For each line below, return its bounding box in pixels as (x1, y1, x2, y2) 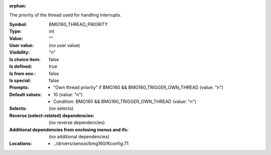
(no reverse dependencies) (49, 119, 105, 125)
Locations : (9, 140, 32, 146)
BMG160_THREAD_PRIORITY (49, 21, 108, 27)
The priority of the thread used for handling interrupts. (9, 12, 121, 18)
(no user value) (49, 42, 80, 48)
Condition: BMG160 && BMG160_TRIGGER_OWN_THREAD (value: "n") (53, 98, 197, 105)
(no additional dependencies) (49, 133, 110, 140)
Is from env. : (9, 70, 36, 76)
